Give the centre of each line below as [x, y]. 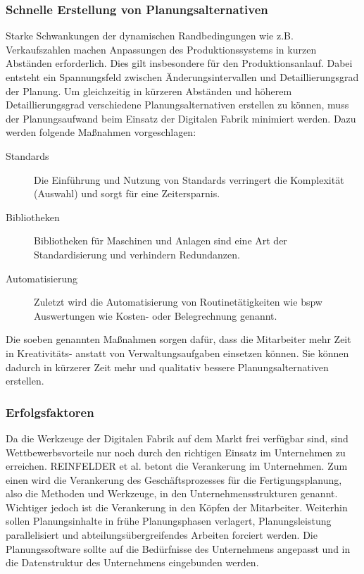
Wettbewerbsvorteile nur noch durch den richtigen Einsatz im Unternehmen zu [176, 452]
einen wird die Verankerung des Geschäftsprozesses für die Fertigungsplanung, [174, 479]
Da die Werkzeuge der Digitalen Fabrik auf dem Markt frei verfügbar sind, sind [177, 438]
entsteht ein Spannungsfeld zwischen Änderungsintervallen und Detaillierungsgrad [182, 77]
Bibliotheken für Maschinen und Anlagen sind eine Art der [161, 241]
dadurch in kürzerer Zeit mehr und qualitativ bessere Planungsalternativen [167, 367]
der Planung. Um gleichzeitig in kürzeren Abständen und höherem [149, 91]
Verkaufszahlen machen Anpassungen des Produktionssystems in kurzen [161, 49]
